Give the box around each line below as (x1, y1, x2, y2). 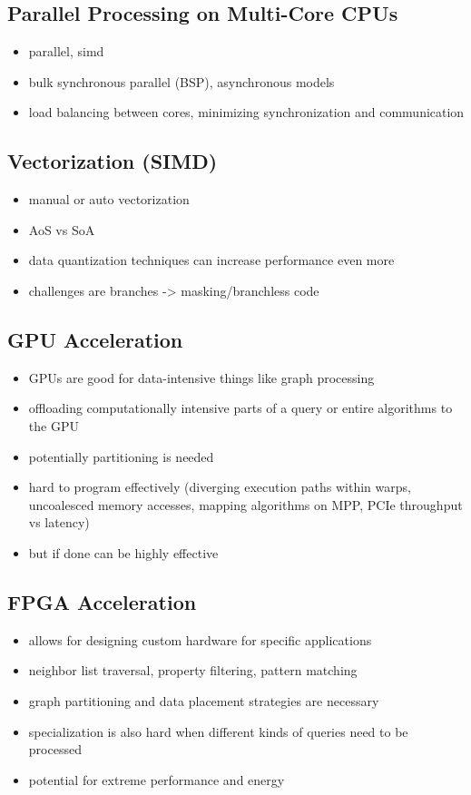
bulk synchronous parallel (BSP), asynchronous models (28, 72, 335, 91)
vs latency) (28, 513, 90, 532)
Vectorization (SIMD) (7, 147, 218, 175)
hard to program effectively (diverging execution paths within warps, (28, 477, 411, 496)
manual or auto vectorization (28, 190, 190, 209)
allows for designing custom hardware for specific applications (28, 630, 372, 649)
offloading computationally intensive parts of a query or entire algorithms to (28, 398, 453, 417)
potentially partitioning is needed (28, 447, 214, 466)
